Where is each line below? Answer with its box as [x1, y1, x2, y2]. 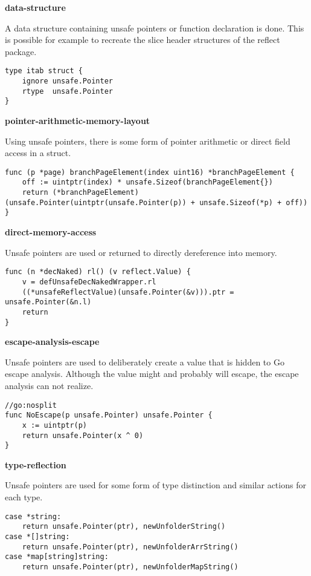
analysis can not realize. [5, 379, 94, 391]
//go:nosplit [5, 401, 57, 410]
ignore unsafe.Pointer [22, 77, 113, 86]
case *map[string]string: [5, 552, 109, 561]
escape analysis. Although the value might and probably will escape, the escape [5, 367, 299, 380]
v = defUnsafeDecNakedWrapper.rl [22, 277, 156, 286]
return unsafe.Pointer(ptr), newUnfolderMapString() [22, 562, 239, 571]
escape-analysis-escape [5, 335, 100, 348]
